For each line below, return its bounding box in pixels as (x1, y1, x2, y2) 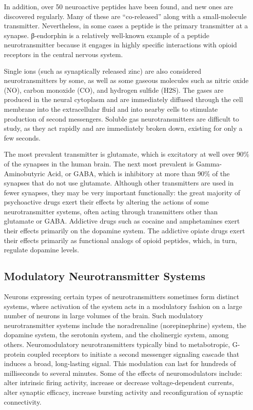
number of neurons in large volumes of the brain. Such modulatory (4, 310, 203, 321)
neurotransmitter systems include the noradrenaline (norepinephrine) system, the (4, 320, 246, 330)
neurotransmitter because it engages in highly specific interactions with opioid (4, 40, 237, 50)
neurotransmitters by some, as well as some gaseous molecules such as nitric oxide (4, 75, 249, 85)
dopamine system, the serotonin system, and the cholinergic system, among (4, 329, 229, 340)
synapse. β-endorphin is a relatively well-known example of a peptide (4, 30, 210, 40)
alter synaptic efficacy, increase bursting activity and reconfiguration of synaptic (4, 387, 243, 397)
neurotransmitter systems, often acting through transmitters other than (4, 206, 218, 216)
